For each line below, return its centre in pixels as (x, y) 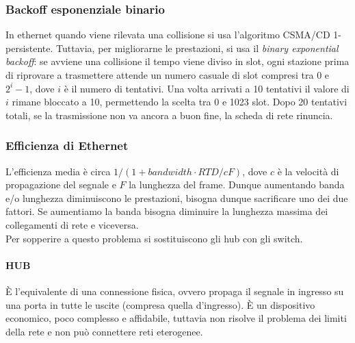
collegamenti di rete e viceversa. (72, 224)
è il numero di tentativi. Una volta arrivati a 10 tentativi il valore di (207, 88)
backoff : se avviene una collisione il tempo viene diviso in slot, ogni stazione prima (177, 61)
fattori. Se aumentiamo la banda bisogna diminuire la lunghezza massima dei (167, 211)
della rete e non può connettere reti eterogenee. (104, 331)
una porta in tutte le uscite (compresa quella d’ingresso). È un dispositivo (160, 304)
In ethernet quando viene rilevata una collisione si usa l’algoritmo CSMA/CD (168, 35)
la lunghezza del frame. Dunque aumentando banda (237, 185)
